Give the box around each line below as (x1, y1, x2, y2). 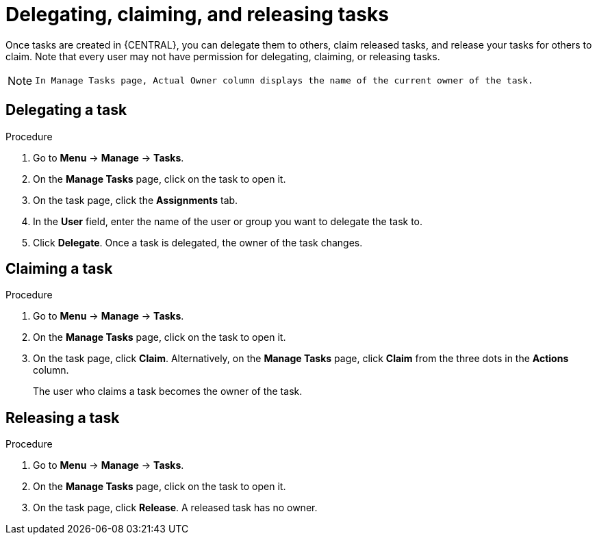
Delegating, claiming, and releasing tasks (5, 3, 389, 26)
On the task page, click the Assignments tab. (33, 194, 238, 206)
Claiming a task (5, 260, 113, 278)
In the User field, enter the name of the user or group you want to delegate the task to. (33, 215, 423, 227)
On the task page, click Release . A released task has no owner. (33, 502, 318, 514)
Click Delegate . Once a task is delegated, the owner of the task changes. (33, 236, 363, 248)
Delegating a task (5, 101, 127, 119)
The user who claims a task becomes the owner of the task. (33, 385, 303, 398)
